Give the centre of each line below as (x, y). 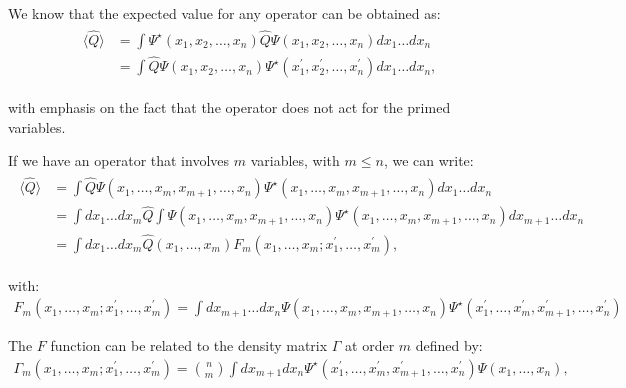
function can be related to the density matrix (189, 345)
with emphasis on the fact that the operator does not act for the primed (229, 107)
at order (370, 345)
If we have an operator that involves (119, 160)
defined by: (449, 345)
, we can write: (428, 160)
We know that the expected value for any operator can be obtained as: (224, 13)
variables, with (295, 160)
